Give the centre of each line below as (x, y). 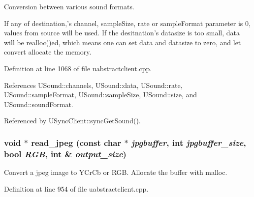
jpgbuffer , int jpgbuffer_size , (189, 142)
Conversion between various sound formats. (69, 6)
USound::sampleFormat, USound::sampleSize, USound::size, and (101, 95)
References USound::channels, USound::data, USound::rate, (93, 85)
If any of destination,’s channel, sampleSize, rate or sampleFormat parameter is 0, (127, 23)
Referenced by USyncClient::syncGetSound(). (72, 121)
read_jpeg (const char (76, 142)
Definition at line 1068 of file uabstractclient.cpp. (78, 68)
